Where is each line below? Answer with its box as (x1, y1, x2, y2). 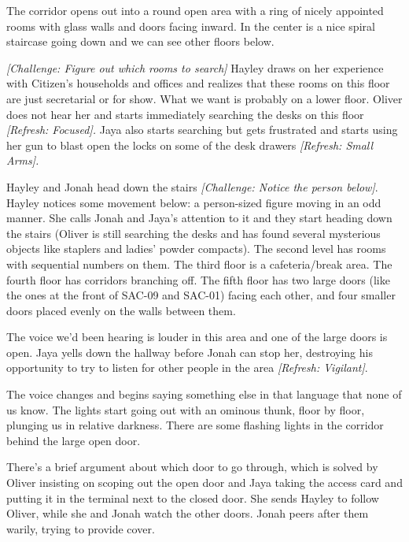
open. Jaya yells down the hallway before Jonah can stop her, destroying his (6, 343, 373, 360)
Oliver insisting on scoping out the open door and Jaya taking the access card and (6, 474, 403, 491)
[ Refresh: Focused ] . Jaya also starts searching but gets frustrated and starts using (6, 121, 398, 138)
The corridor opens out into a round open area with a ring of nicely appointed (6, 2, 384, 18)
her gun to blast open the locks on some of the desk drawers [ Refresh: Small (6, 136, 374, 153)
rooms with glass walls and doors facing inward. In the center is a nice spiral (6, 17, 375, 34)
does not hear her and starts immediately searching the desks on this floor (6, 106, 364, 122)
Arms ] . (6, 152, 39, 169)
